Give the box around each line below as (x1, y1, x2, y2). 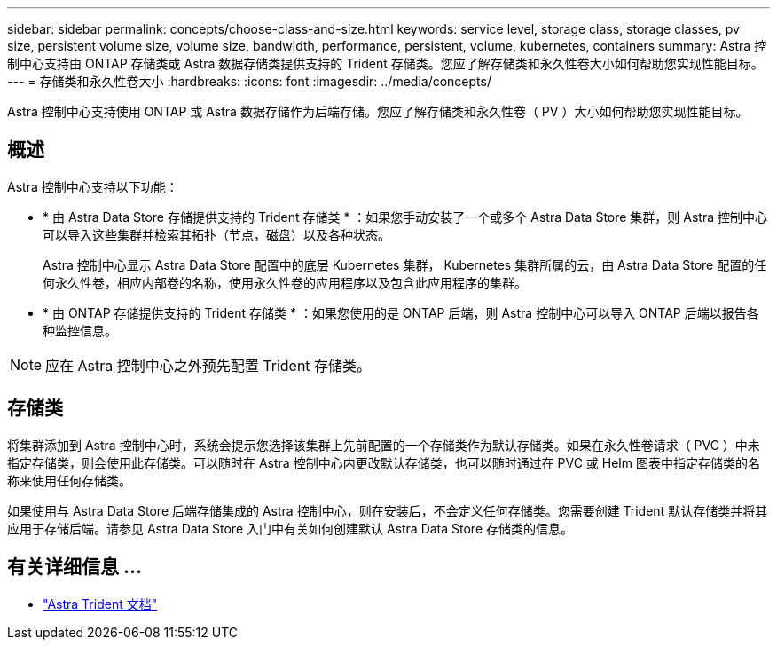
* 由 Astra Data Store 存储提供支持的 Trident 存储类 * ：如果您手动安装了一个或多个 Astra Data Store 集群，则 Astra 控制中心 (43, 209, 767, 225)
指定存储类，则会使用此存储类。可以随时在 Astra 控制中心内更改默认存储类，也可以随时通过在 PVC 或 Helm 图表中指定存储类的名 (7, 454, 760, 470)
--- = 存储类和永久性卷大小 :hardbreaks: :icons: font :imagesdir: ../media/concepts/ (7, 74, 491, 89)
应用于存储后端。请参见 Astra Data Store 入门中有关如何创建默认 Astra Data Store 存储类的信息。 (7, 520, 574, 536)
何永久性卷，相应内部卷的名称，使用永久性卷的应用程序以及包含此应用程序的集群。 (43, 274, 527, 290)
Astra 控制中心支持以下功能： (7, 178, 178, 194)
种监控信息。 (43, 322, 117, 338)
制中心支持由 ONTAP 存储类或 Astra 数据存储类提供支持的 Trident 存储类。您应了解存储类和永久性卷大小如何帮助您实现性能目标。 (7, 56, 764, 71)
